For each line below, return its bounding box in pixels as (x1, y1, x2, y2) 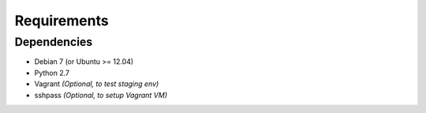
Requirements (14, 12, 110, 29)
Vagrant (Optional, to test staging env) (34, 79, 159, 89)
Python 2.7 (34, 68, 70, 77)
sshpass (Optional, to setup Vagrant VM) (34, 90, 167, 100)
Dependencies (14, 35, 93, 49)
